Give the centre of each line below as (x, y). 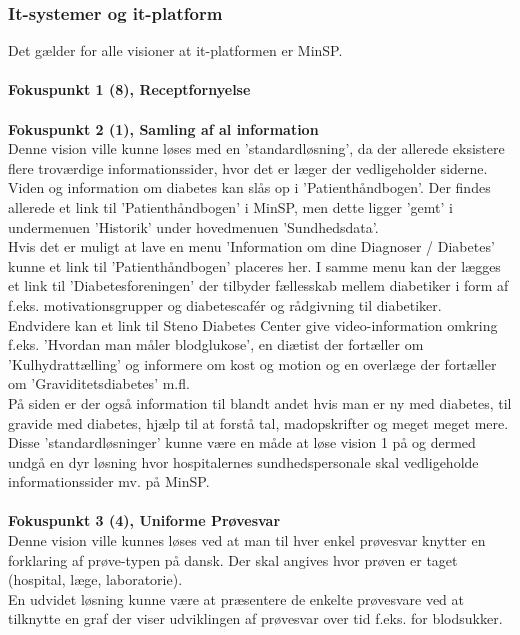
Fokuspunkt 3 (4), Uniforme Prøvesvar (144, 520)
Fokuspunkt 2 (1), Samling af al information (163, 128)
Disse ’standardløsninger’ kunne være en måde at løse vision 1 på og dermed (242, 442)
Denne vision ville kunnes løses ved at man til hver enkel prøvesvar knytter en (247, 540)
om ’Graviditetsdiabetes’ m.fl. (99, 383)
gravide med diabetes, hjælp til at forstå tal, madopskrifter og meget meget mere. (258, 422)
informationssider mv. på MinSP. (109, 481)
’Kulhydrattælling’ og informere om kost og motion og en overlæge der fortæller (252, 363)
